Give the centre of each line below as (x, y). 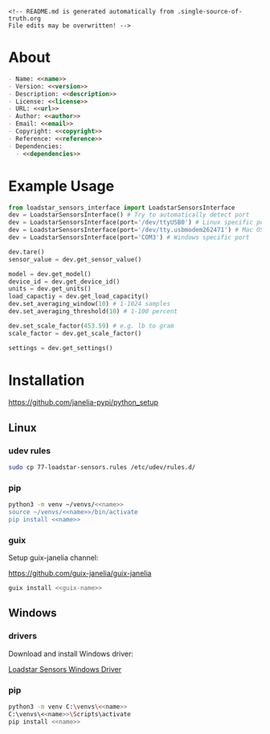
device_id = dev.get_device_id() (64, 282)
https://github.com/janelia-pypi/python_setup (84, 402)
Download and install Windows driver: (71, 654)
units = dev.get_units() (50, 289)
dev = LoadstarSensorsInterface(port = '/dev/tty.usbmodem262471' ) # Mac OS (136, 230)
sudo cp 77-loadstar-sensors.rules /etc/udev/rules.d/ (102, 468)
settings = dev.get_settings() (61, 348)
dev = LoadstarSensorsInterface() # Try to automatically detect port (129, 215)
